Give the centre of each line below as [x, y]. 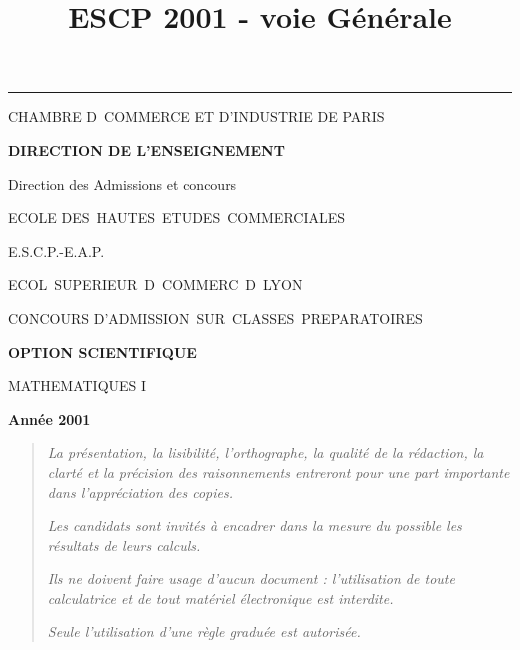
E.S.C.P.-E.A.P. [56, 250]
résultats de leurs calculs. [124, 544]
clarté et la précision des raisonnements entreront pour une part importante [278, 471]
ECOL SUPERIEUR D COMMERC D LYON [155, 284]
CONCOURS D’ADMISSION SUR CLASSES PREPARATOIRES [215, 317]
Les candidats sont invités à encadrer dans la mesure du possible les [254, 525]
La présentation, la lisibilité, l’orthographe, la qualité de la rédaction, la [265, 452]
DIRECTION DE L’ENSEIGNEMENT [146, 149]
